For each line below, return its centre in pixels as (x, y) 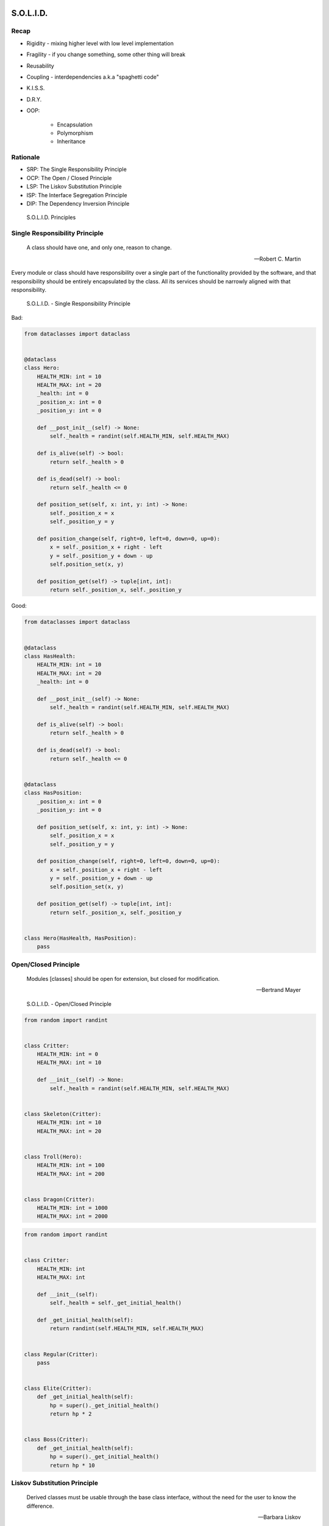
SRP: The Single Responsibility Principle (77, 169)
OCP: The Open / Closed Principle (69, 178)
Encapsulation (75, 125)
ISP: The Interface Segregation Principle (77, 195)
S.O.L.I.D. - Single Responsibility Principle (79, 304)
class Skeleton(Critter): (63, 1114)
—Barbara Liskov (279, 1517)
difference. (40, 1506)
